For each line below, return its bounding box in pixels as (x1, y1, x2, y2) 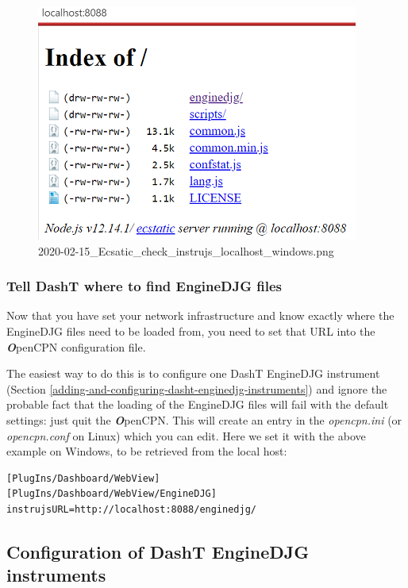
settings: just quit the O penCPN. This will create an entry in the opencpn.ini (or (6, 411, 402, 428)
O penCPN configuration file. (6, 338, 146, 355)
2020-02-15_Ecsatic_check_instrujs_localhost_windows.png (38, 242, 334, 259)
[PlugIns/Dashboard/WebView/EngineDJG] (6, 488, 217, 500)
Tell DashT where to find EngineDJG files (6, 276, 283, 296)
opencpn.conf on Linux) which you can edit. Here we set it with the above (6, 427, 366, 444)
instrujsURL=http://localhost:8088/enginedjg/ (6, 503, 256, 515)
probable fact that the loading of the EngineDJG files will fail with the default (6, 396, 389, 413)
